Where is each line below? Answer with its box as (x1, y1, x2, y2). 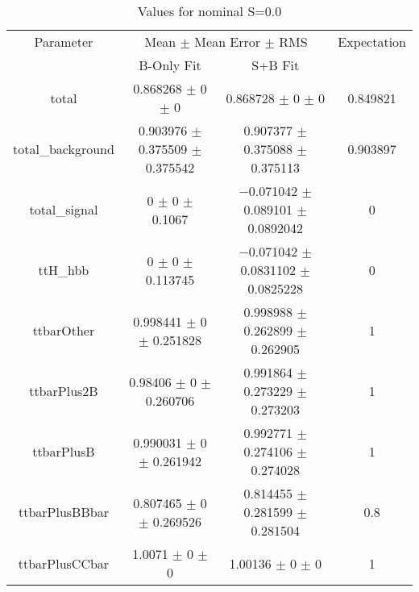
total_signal (29, 200, 98, 219)
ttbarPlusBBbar (18, 502, 109, 521)
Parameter (34, 32, 93, 51)
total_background (13, 140, 114, 158)
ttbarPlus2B (29, 381, 98, 400)
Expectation (338, 32, 406, 51)
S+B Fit (251, 56, 300, 74)
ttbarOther (32, 321, 95, 340)
